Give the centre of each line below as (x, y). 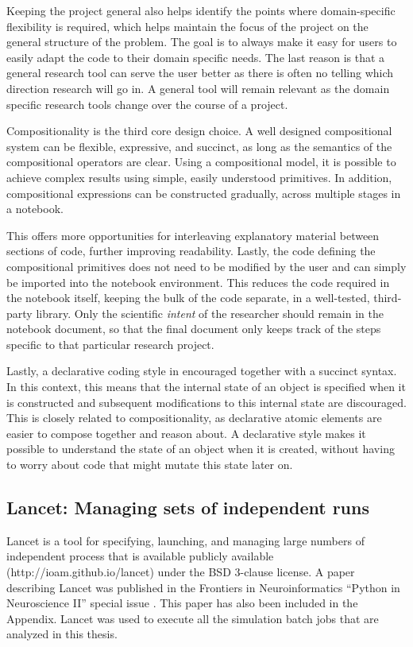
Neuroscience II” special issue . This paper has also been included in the (182, 603)
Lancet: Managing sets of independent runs (188, 508)
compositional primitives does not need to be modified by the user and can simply (206, 266)
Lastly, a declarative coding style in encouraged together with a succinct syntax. (202, 371)
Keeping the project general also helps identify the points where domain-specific (201, 10)
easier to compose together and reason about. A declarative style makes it (186, 433)
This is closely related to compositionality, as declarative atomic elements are (194, 418)
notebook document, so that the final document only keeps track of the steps (194, 329)
